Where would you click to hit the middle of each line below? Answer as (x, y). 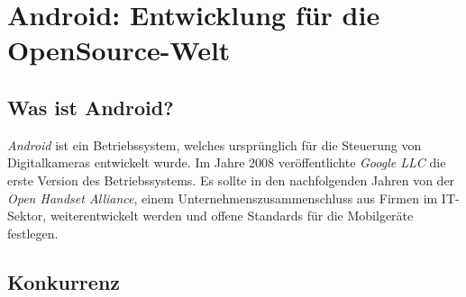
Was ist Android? (91, 107)
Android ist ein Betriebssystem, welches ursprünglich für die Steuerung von (215, 144)
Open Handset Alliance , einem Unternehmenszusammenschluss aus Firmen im (223, 198)
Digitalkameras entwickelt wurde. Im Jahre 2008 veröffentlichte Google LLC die (227, 162)
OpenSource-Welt (119, 50)
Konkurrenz (64, 281)
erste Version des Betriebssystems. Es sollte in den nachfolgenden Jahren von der (231, 180)
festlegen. (33, 233)
